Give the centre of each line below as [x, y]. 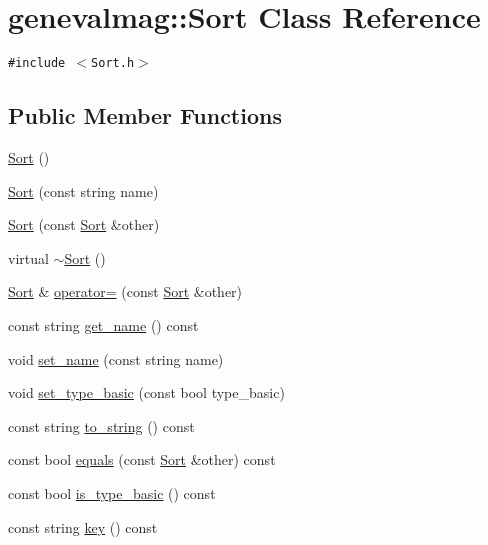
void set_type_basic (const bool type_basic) [146, 392]
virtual [28, 257]
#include [37, 63]
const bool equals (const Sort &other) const [142, 459]
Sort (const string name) [83, 190]
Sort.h [113, 63]
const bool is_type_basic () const [112, 492]
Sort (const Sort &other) [84, 224]
